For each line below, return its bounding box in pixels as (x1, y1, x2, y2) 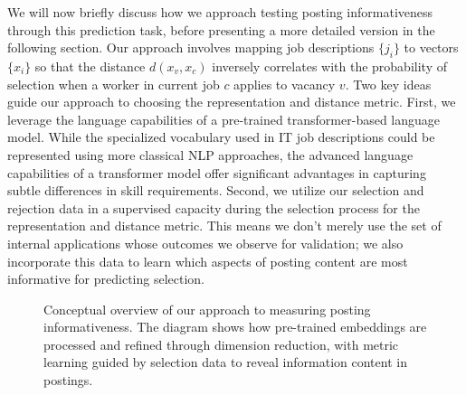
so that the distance (34, 56, 146, 75)
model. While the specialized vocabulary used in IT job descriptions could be (7, 127, 435, 146)
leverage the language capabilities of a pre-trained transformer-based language (7, 109, 441, 128)
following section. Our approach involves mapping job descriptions (7, 38, 375, 57)
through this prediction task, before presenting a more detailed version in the (7, 20, 435, 39)
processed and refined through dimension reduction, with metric (43, 334, 399, 353)
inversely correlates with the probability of (212, 56, 447, 75)
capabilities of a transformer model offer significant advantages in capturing (7, 163, 426, 182)
